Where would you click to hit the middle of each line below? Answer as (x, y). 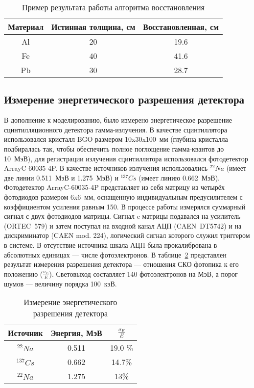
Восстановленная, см (181, 27)
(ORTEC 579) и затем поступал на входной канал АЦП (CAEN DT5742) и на (123, 225)
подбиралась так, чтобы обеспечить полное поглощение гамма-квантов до (114, 148)
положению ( (23, 273)
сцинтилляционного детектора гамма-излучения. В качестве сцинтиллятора (115, 129)
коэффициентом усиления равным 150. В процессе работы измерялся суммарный (125, 206)
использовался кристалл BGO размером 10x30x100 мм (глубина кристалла (116, 139)
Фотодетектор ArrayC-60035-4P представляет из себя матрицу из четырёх (114, 187)
